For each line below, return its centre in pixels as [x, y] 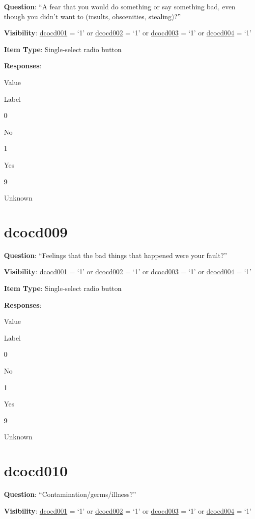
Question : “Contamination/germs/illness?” [70, 494]
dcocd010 [36, 471]
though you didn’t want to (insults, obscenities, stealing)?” [92, 16]
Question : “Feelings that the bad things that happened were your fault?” [116, 255]
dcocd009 [36, 231]
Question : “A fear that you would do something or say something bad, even [120, 6]
